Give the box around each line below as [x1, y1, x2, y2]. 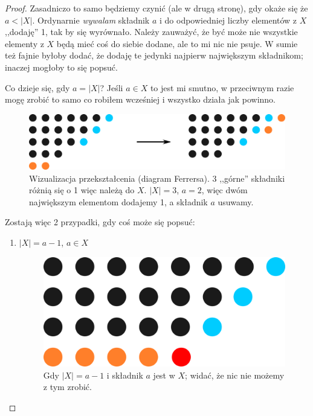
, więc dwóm [201, 184, 248, 196]
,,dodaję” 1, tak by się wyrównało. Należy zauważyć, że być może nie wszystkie [5, 25, 298, 38]
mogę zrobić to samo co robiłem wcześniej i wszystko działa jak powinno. [5, 93, 276, 106]
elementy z [5, 37, 44, 50]
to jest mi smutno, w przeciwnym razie [150, 81, 294, 94]
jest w [153, 368, 175, 381]
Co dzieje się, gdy [5, 81, 70, 94]
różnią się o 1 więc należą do [29, 184, 135, 196]
